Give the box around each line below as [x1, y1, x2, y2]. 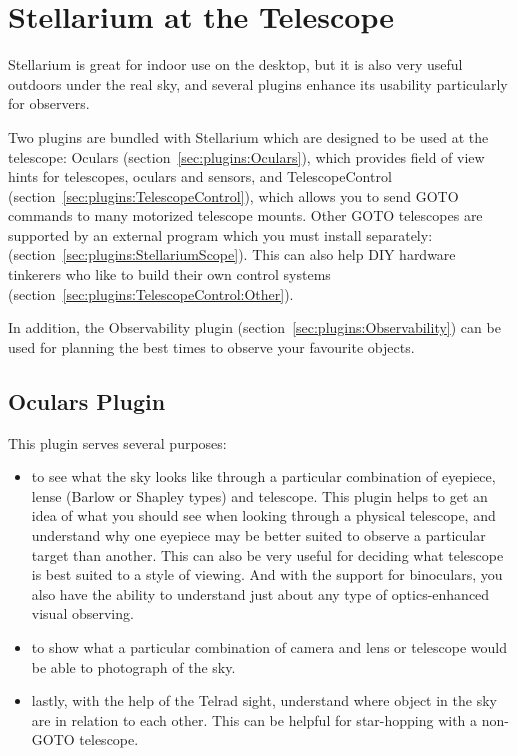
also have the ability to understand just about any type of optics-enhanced [31, 583, 490, 604]
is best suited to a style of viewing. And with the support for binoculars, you [31, 564, 503, 585]
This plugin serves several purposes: [8, 432, 227, 453]
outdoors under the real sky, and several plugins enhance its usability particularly [8, 73, 508, 94]
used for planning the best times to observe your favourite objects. [8, 336, 415, 357]
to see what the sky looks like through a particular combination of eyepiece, [31, 466, 496, 487]
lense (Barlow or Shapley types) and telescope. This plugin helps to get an [31, 485, 488, 506]
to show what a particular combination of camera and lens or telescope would [31, 636, 507, 657]
